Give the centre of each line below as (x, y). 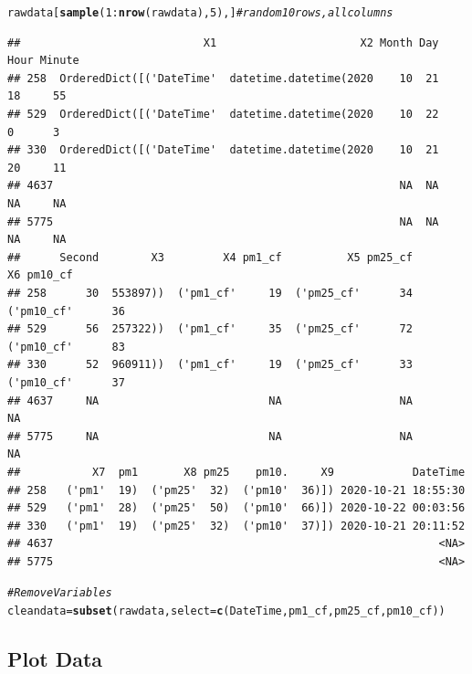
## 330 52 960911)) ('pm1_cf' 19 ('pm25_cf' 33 (210, 365)
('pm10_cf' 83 (66, 347)
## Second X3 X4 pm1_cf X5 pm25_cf (210, 257)
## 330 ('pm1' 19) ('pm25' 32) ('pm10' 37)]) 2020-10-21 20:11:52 (236, 526)
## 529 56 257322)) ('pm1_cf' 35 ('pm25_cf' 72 (210, 329)
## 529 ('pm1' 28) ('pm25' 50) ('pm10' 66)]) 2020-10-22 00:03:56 (236, 508)
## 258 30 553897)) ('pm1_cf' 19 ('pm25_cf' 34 (210, 293)
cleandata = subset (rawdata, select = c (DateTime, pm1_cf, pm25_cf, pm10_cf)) (226, 611)
